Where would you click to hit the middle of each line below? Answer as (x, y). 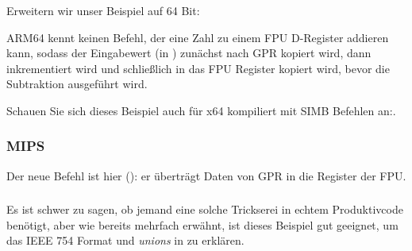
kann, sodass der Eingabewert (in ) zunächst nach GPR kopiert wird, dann (189, 53)
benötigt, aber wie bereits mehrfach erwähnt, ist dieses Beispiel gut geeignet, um (202, 224)
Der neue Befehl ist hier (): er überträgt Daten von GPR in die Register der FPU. (206, 175)
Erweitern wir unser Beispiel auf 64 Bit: (103, 10)
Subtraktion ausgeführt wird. (77, 84)
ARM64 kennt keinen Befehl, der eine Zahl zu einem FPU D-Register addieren (198, 37)
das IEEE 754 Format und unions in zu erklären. (125, 240)
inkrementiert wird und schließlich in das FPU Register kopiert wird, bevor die (198, 68)
